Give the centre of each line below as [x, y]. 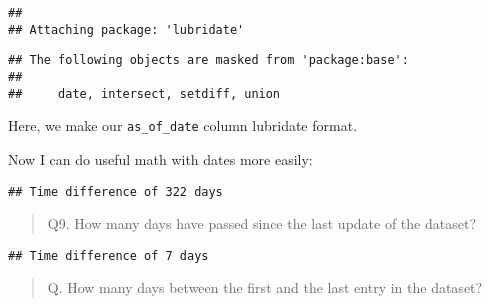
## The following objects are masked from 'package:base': [208, 60]
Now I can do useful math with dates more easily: [160, 158]
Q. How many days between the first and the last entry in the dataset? [265, 287]
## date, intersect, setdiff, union [144, 93]
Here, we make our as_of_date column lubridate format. [183, 125]
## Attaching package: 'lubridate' [126, 29]
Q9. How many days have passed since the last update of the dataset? [261, 223]
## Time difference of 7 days [108, 255]
